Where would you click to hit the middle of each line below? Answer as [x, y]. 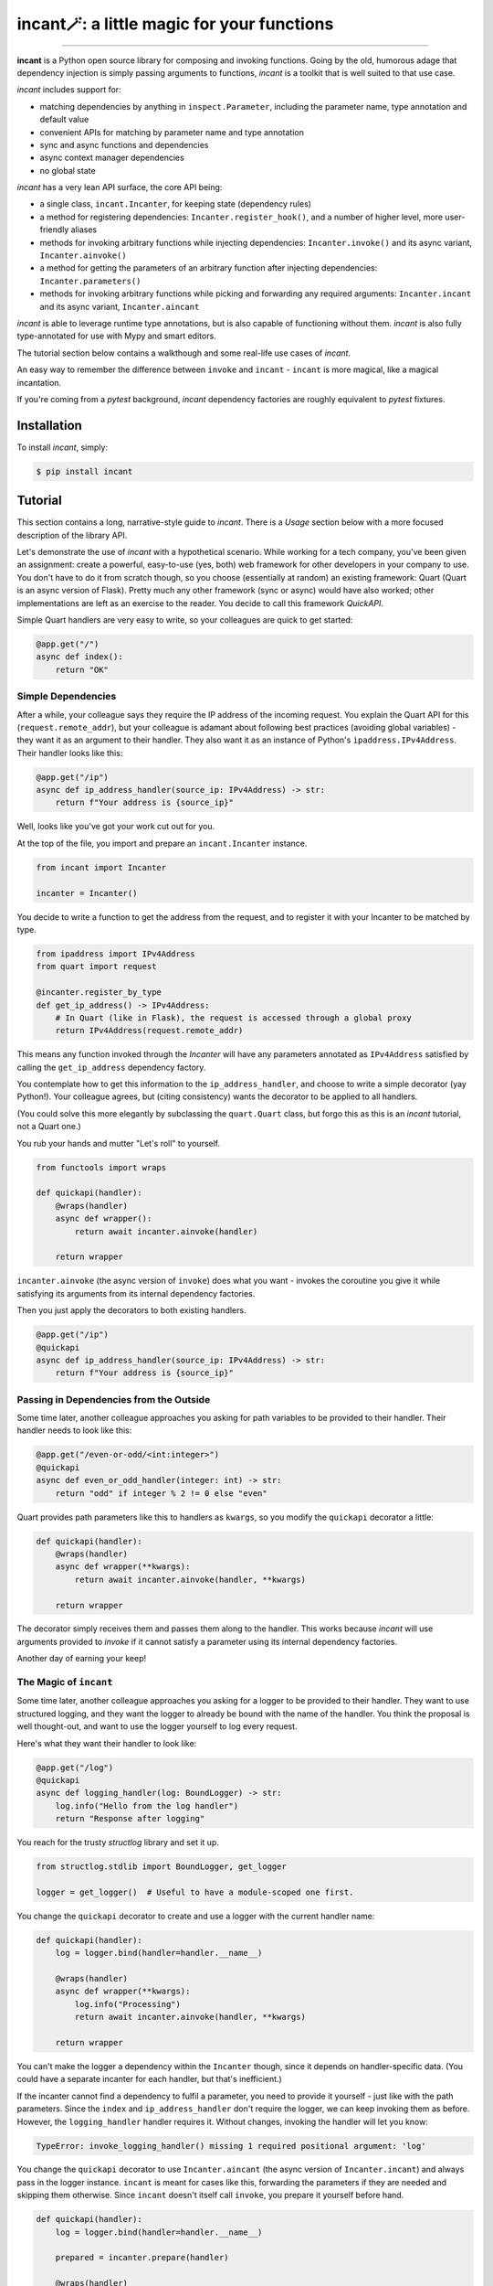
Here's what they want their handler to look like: [107, 1743]
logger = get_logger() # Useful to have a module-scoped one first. [195, 1892]
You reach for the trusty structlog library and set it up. [118, 1843]
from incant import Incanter [101, 867]
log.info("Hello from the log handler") [147, 1805]
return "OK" [82, 669]
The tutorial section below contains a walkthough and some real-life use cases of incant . [184, 353]
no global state [68, 170]
